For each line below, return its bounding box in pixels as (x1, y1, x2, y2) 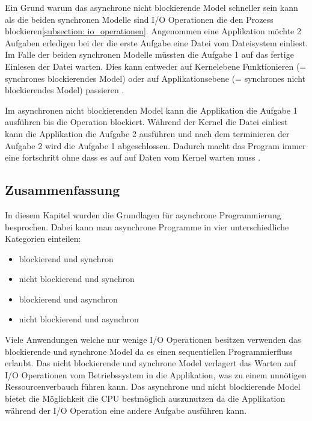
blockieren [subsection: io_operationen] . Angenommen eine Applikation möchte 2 (5, 25, 301, 37)
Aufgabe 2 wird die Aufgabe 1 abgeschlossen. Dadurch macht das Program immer (5, 139, 306, 152)
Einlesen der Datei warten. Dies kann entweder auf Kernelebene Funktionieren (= (5, 60, 307, 72)
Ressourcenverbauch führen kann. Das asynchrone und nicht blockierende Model (5, 380, 301, 393)
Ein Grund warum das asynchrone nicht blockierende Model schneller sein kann (5, 1, 298, 13)
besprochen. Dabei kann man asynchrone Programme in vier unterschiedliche (5, 220, 289, 233)
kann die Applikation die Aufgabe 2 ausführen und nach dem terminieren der (5, 127, 290, 140)
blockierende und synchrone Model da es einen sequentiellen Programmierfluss (5, 345, 293, 357)
